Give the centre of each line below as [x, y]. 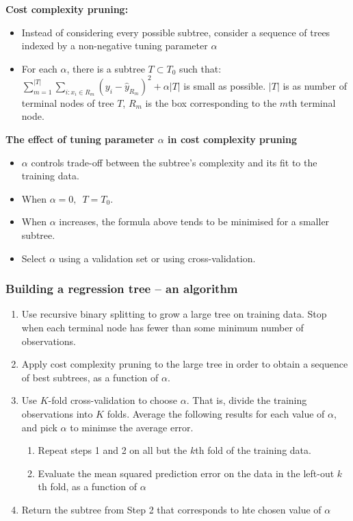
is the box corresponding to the [211, 102]
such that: [200, 68]
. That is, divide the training [247, 400]
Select [34, 258]
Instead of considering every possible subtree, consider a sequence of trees [176, 32]
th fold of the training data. [253, 450]
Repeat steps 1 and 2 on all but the [113, 450]
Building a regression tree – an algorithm [122, 289]
